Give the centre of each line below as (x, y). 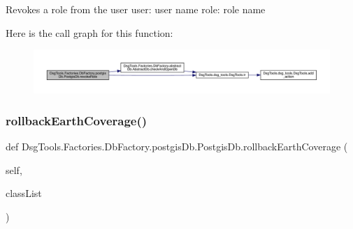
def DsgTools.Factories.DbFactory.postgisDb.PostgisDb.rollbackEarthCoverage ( (177, 146)
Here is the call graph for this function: (89, 32)
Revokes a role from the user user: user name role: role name (136, 9)
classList (24, 193)
